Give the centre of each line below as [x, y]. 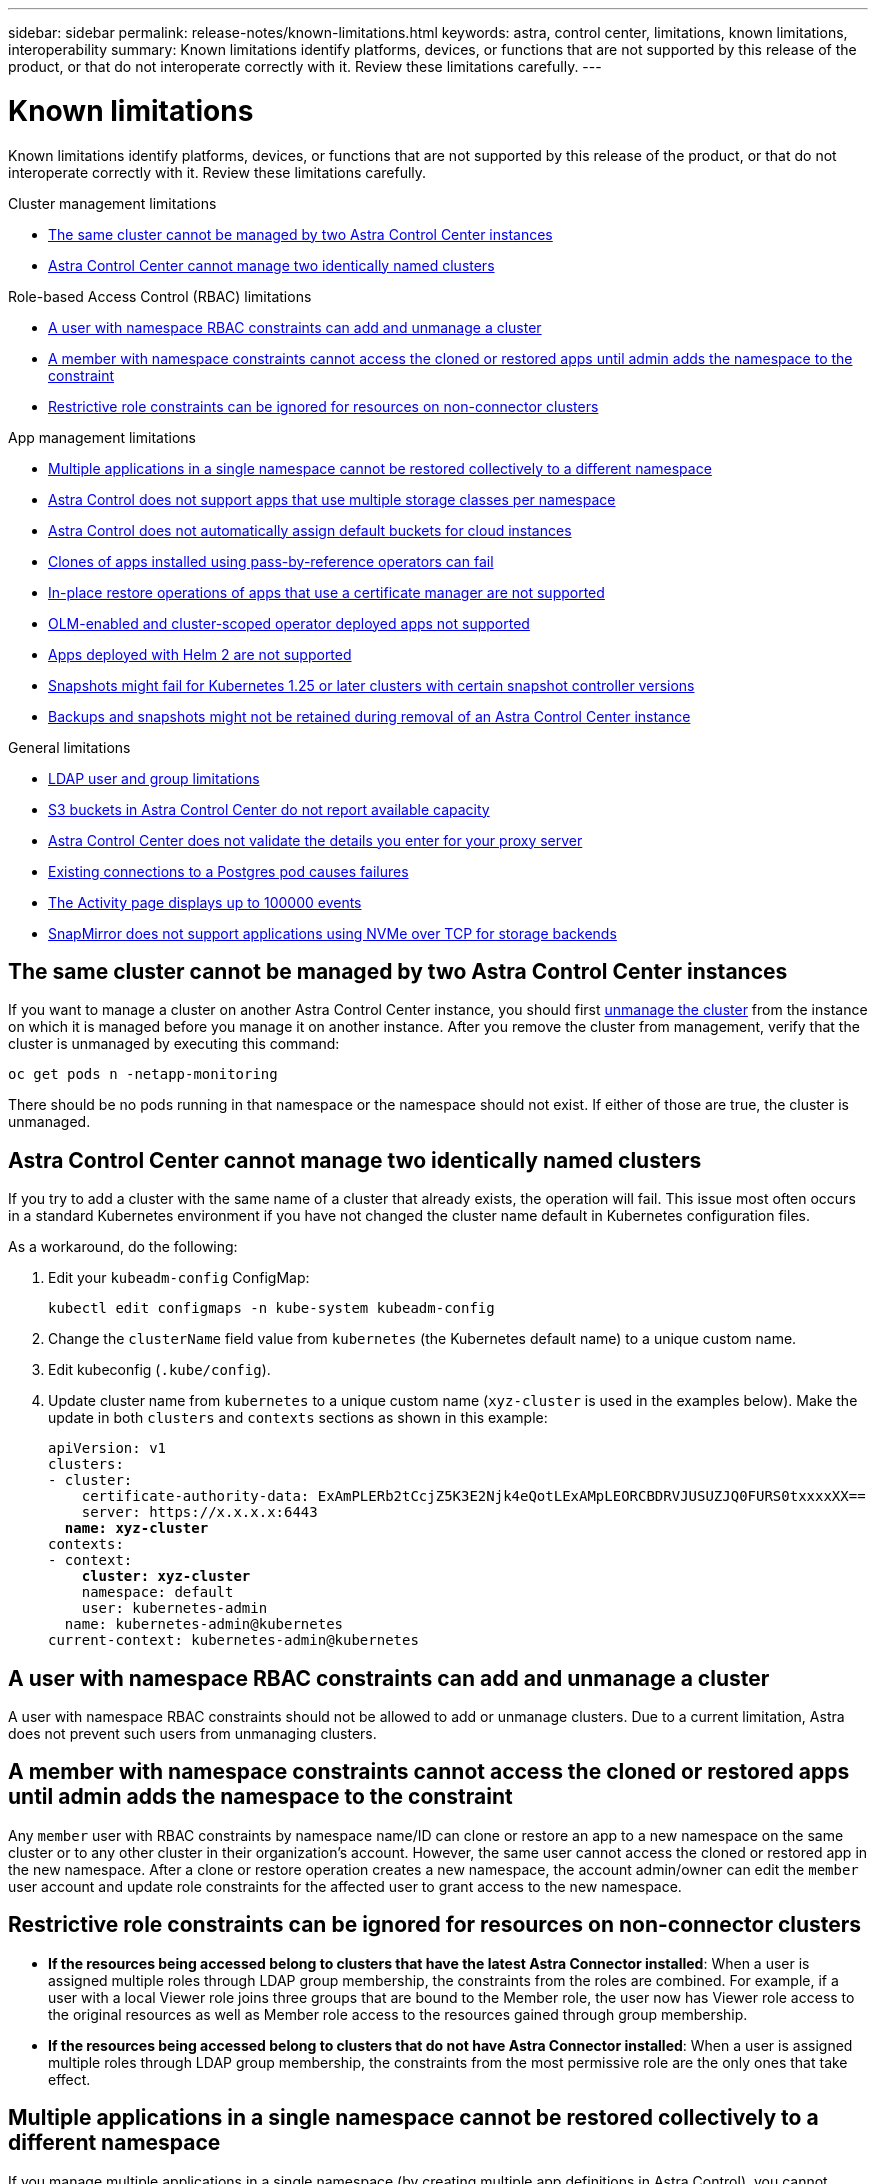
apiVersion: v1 [107, 1448]
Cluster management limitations [112, 203]
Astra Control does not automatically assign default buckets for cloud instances [310, 530]
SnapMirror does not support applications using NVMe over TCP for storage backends [332, 933]
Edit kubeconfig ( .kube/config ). [159, 1370]
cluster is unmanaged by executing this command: [174, 1044]
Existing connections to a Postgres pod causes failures [228, 871]
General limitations [69, 747]
